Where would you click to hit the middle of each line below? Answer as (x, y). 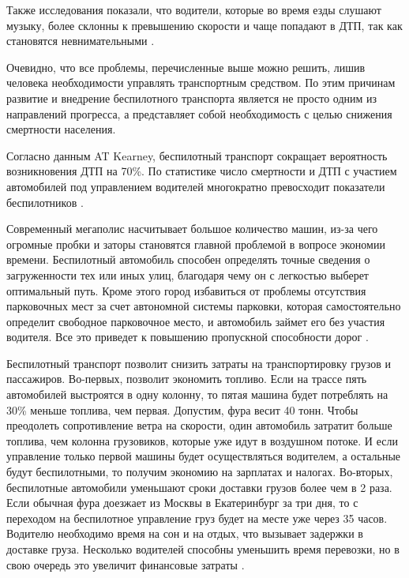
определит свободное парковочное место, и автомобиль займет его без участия (196, 321)
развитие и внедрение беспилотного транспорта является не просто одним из (192, 98)
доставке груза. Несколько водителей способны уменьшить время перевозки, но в (203, 549)
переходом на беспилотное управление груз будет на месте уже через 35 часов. (197, 518)
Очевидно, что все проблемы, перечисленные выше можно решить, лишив (186, 67)
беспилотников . (45, 202)
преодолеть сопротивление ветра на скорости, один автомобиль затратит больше (199, 425)
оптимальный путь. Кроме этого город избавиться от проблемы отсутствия (186, 290)
